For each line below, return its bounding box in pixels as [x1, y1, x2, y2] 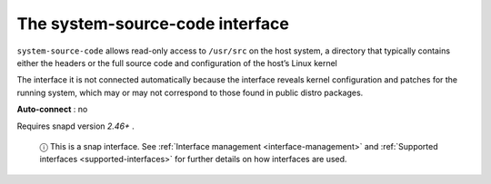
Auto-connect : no [16, 104, 88, 115]
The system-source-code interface [16, 14, 290, 34]
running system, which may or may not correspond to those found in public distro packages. [16, 87, 364, 98]
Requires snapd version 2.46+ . [16, 121, 135, 131]
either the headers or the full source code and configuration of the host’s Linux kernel [16, 57, 338, 68]
